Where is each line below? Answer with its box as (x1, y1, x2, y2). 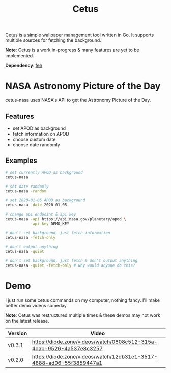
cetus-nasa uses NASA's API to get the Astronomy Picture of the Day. (5, 97, 151, 103)
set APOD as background (12, 125, 66, 131)
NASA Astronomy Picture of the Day (5, 80, 161, 92)
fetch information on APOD (12, 130, 70, 137)
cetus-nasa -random (5, 189, 47, 194)
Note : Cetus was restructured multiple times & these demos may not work (5, 312, 160, 318)
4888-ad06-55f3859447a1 (32, 359, 103, 366)
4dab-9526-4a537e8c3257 (32, 344, 103, 352)
